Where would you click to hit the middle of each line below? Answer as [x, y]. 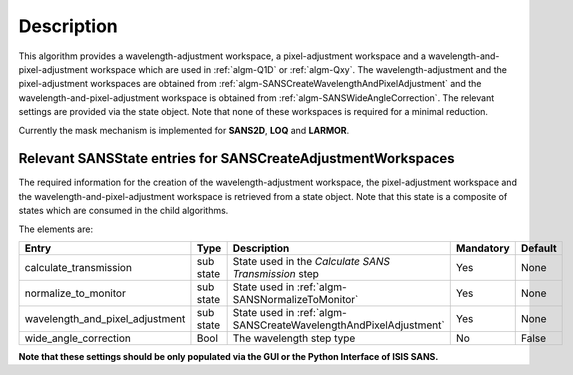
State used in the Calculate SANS [311, 261]
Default [538, 248]
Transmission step [276, 273]
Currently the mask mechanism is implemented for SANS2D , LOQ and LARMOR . [184, 130]
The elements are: [56, 229]
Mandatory [482, 248]
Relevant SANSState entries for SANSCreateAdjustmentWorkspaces [236, 158]
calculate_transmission [78, 267]
